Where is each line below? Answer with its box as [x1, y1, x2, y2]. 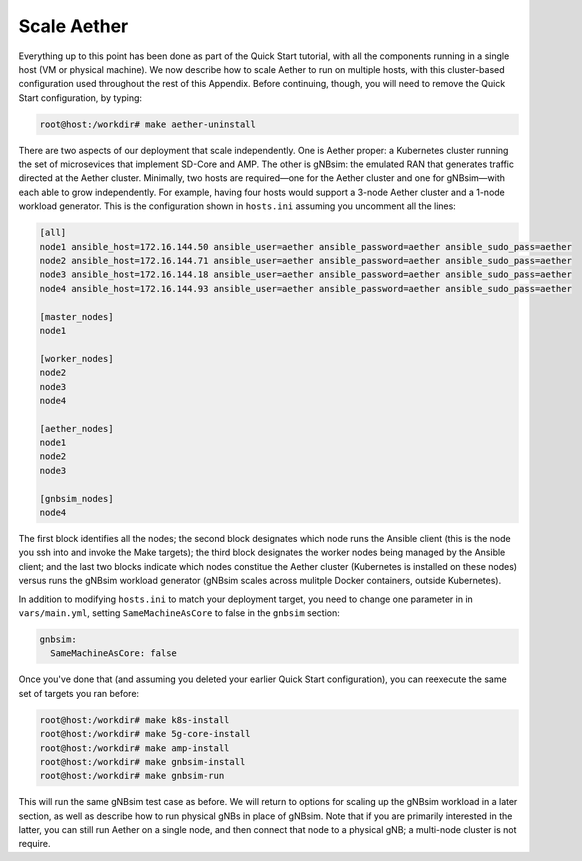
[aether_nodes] [39, 423, 114, 434]
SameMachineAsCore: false [50, 648, 177, 659]
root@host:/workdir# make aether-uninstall [39, 118, 257, 130]
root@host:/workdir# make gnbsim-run [39, 770, 225, 782]
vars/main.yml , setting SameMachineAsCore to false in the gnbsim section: [18, 606, 340, 619]
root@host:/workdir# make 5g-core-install [39, 728, 251, 740]
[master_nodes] [39, 311, 114, 322]
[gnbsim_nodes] [39, 493, 114, 504]
